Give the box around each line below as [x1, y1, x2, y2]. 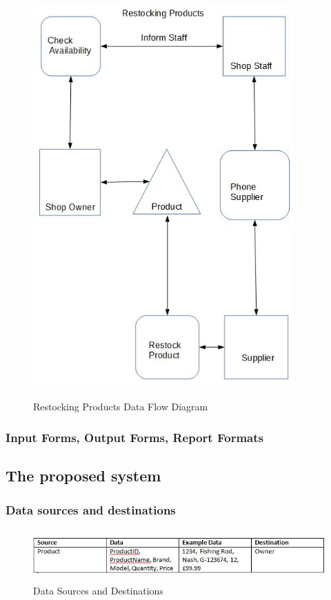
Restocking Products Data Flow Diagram [33, 399, 208, 414]
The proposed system [6, 465, 161, 486]
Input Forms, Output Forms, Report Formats [6, 428, 263, 446]
